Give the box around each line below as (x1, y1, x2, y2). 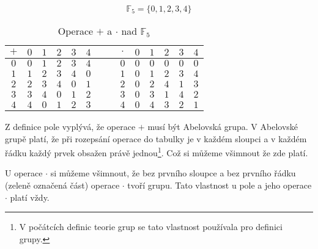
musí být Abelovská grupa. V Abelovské (147, 120, 298, 132)
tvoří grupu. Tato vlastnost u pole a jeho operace (127, 179, 312, 192)
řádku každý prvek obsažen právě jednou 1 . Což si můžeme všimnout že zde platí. (5, 145, 308, 159)
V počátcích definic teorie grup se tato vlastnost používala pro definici (19, 220, 283, 233)
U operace (5, 167, 43, 179)
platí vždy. (10, 190, 50, 203)
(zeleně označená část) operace (5, 179, 120, 192)
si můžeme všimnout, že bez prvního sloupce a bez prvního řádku (50, 167, 296, 179)
